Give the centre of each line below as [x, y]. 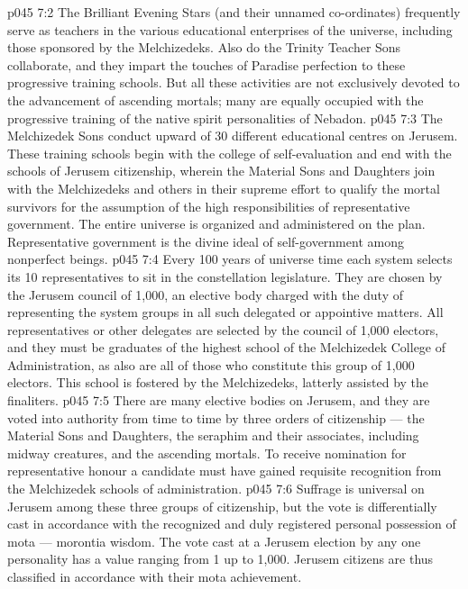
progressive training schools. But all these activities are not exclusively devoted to [234, 82]
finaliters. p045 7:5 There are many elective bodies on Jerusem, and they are [219, 400]
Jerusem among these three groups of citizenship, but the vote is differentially [222, 506]
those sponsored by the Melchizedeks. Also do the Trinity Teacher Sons [204, 47]
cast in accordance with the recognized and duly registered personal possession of [232, 524]
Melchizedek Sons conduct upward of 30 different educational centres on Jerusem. [233, 136]
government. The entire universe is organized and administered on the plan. [216, 224]
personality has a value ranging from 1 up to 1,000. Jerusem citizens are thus [220, 559]
